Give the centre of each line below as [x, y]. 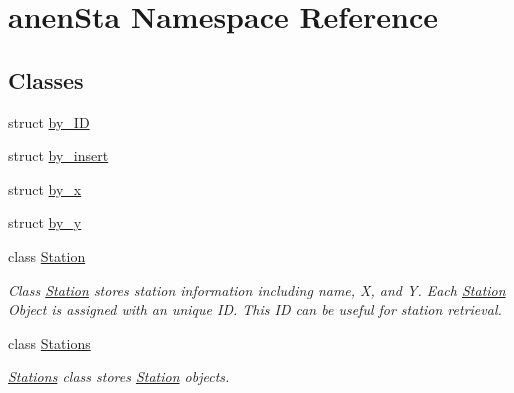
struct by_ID [49, 121]
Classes [46, 79]
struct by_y [45, 222]
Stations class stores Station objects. [119, 376]
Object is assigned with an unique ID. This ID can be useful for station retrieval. [255, 309]
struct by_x [45, 188]
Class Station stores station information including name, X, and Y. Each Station [257, 289]
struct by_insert [58, 155]
